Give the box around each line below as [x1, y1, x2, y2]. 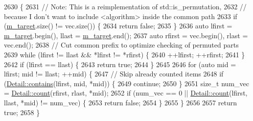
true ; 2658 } [4, 107, 40, 117]
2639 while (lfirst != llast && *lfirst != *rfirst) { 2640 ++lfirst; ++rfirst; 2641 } [4, 49, 245, 59]
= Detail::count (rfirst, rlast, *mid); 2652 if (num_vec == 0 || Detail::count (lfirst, [4, 88, 248, 98]
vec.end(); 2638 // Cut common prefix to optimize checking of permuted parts [4, 40, 239, 50]
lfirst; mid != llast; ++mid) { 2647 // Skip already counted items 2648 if [4, 69, 224, 79]
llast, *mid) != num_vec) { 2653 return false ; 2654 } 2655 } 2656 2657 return [4, 97, 237, 107]
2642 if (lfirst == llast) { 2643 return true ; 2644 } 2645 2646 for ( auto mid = [4, 59, 236, 69]
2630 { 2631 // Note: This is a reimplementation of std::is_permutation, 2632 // [4, 1, 247, 11]
